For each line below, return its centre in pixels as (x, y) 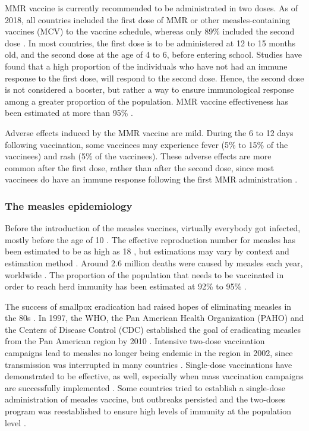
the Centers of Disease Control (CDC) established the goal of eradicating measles (153, 329)
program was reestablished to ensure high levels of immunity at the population (148, 411)
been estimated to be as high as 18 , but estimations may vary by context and (147, 251)
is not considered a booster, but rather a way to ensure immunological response (149, 89)
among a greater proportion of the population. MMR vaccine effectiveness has (146, 101)
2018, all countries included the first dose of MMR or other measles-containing (148, 19)
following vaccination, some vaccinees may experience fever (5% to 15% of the (146, 144)
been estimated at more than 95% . (69, 113)
